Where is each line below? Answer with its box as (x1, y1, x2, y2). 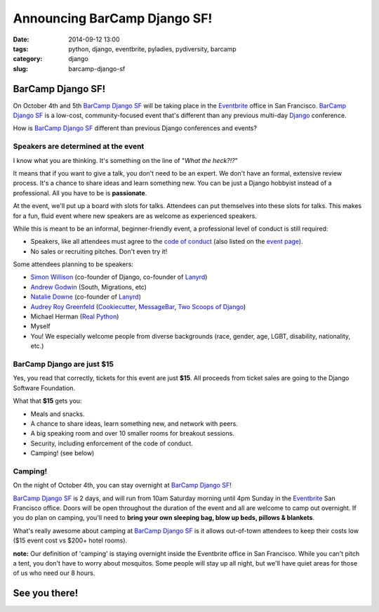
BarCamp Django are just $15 (13, 359, 114, 369)
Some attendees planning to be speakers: (13, 260, 133, 268)
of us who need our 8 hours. (13, 569, 95, 578)
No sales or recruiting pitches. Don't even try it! (30, 247, 168, 256)
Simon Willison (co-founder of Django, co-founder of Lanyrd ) (30, 273, 208, 281)
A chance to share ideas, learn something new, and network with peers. (30, 419, 238, 428)
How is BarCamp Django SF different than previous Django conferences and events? (13, 124, 258, 133)
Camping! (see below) (30, 449, 95, 457)
